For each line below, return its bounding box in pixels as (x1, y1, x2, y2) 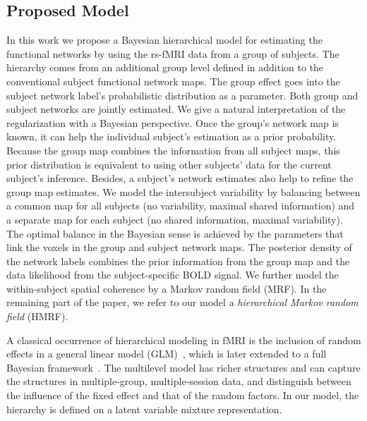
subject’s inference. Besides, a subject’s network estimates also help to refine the (6, 171, 354, 185)
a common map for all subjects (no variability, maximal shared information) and (6, 198, 355, 213)
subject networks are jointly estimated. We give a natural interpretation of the (6, 102, 346, 116)
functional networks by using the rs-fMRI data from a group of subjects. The (6, 46, 339, 61)
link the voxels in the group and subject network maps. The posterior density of (6, 240, 352, 255)
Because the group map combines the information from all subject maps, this (6, 142, 340, 157)
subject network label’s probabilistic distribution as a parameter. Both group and (6, 87, 359, 102)
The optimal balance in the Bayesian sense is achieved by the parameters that (6, 226, 344, 240)
